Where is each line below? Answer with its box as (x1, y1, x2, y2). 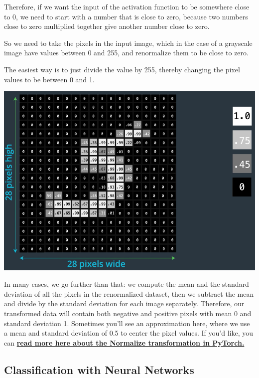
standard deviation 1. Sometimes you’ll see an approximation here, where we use (4, 318, 250, 328)
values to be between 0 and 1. (4, 74, 95, 84)
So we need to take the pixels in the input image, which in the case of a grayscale (4, 37, 253, 48)
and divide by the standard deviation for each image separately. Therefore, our (4, 298, 245, 309)
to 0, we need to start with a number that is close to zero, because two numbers (4, 11, 248, 21)
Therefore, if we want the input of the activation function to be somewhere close (4, 1, 250, 11)
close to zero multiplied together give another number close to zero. (4, 21, 210, 31)
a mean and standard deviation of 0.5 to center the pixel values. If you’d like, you (4, 328, 253, 338)
